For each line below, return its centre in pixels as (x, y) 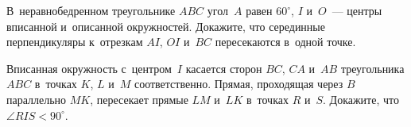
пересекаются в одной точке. (285, 42)
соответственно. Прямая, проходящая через (238, 84)
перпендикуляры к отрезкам (75, 42)
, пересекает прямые (139, 99)
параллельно (37, 99)
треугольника (372, 68)
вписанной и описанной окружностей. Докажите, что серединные (166, 26)
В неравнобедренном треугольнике (91, 10)
